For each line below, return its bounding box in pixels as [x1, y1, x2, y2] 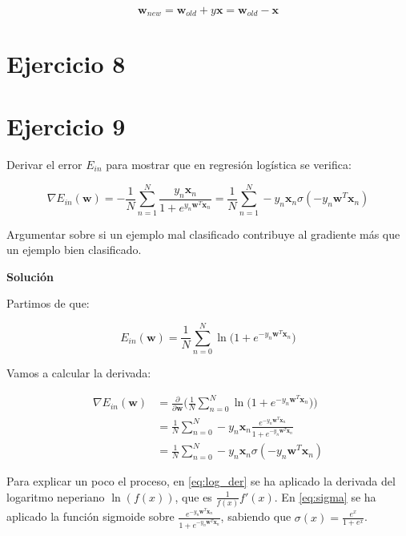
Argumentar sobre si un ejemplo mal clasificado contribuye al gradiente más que [6, 225, 400, 242]
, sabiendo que [220, 508, 291, 525]
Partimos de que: [6, 295, 90, 312]
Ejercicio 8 [6, 46, 126, 79]
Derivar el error [6, 155, 82, 172]
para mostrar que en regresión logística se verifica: [106, 155, 352, 172]
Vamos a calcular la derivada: [6, 365, 151, 381]
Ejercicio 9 [6, 110, 126, 143]
